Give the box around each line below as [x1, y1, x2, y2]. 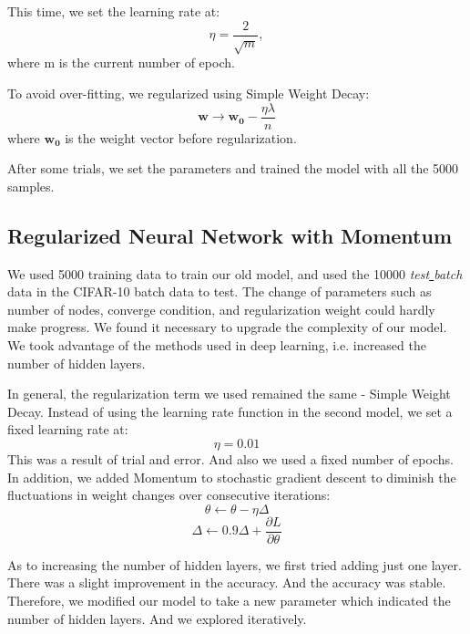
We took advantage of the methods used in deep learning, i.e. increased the [7, 336, 426, 355]
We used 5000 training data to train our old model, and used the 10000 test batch [7, 264, 463, 283]
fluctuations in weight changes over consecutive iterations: [7, 485, 331, 504]
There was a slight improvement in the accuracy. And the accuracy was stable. [7, 573, 446, 592]
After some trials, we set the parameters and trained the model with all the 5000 [7, 159, 459, 178]
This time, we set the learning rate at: [7, 2, 220, 20]
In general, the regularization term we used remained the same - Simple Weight [7, 384, 451, 403]
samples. [7, 176, 55, 195]
